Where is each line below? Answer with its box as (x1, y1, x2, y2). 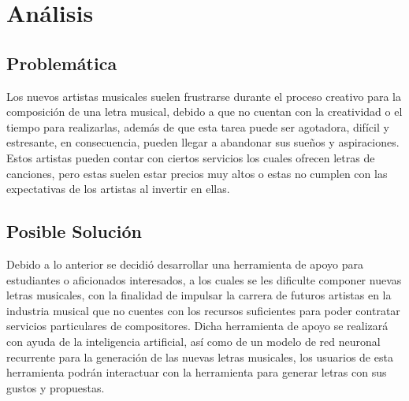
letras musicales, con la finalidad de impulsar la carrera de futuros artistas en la (6, 287, 392, 303)
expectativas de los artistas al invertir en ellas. (6, 180, 230, 197)
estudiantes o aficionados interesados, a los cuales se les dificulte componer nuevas (6, 271, 402, 288)
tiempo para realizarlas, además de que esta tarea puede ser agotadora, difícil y (6, 118, 389, 135)
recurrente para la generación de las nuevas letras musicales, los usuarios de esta (6, 348, 393, 365)
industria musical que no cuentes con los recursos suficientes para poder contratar (6, 302, 400, 318)
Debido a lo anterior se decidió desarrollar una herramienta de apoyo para (6, 255, 363, 272)
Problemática (6, 50, 117, 75)
